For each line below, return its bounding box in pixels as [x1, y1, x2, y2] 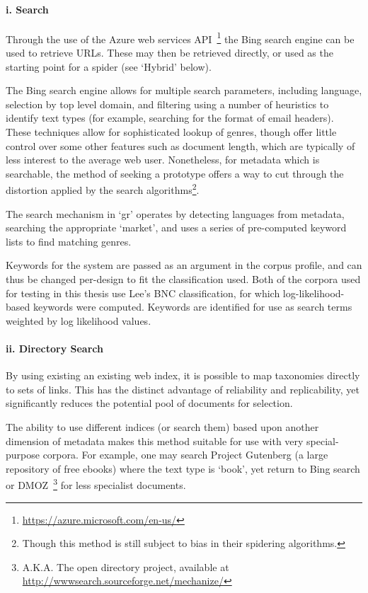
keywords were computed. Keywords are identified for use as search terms [33, 299, 352, 314]
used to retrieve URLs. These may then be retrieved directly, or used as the [6, 45, 333, 60]
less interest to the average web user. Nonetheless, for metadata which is [6, 152, 320, 167]
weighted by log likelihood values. [6, 313, 151, 328]
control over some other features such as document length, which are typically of [6, 138, 355, 153]
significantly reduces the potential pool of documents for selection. [6, 396, 293, 410]
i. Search [6, 1, 49, 16]
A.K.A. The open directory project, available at [22, 559, 229, 574]
